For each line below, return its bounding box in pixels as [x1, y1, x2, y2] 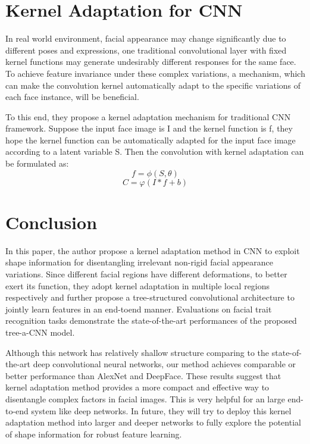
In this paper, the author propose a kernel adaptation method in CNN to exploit [5, 244, 300, 257]
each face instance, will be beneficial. [5, 90, 139, 103]
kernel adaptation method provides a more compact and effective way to [5, 381, 270, 393]
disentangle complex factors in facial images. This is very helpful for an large [5, 392, 285, 405]
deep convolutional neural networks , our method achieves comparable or [33, 358, 296, 370]
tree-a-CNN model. [5, 326, 75, 338]
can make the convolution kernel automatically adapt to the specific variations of [5, 79, 301, 91]
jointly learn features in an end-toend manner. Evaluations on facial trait [5, 302, 272, 315]
